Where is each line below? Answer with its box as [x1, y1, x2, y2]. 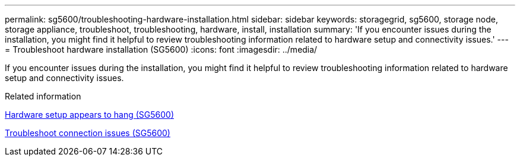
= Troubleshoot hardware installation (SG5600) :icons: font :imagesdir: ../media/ [5, 44, 318, 54]
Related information [5, 91, 81, 101]
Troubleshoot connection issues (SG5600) [5, 128, 170, 138]
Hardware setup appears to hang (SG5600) [5, 110, 175, 120]
